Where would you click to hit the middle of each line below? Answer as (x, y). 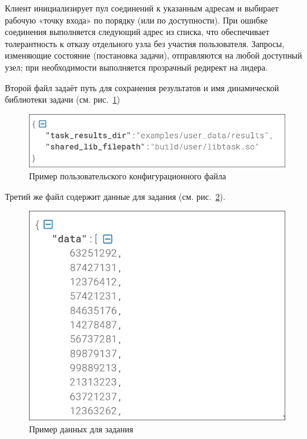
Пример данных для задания (81, 428)
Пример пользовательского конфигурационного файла (128, 176)
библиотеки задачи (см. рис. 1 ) (63, 99)
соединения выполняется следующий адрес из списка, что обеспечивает (137, 32)
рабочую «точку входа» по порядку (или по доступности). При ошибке (137, 20)
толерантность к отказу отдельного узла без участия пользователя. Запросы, (145, 43)
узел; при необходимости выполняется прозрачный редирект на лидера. (136, 67)
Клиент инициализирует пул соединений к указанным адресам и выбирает (142, 8)
